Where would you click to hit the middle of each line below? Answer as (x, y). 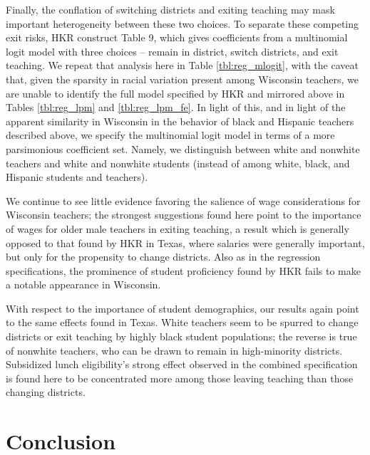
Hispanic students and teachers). (77, 177)
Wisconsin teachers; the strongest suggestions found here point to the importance (184, 215)
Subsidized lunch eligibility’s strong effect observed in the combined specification (182, 364)
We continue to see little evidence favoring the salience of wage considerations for (183, 200)
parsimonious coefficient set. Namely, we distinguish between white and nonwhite (183, 148)
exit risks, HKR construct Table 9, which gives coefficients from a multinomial (177, 37)
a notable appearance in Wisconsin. (83, 284)
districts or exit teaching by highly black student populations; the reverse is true (181, 336)
